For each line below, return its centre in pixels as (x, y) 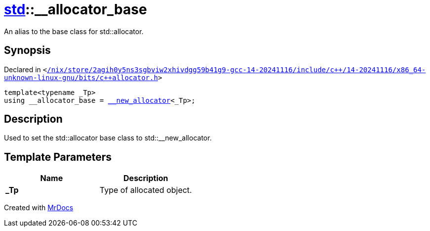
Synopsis (27, 50)
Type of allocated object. (146, 190)
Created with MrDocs (39, 208)
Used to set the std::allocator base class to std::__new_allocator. (108, 138)
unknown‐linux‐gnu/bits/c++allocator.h (81, 77)
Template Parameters (58, 157)
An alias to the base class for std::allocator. (74, 31)
